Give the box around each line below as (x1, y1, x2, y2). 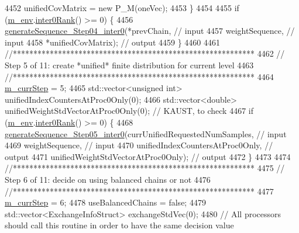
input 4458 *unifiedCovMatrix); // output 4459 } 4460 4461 (5, 36, 220, 48)
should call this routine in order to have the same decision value (5, 219, 234, 231)
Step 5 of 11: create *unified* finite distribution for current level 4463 (5, 58, 254, 71)
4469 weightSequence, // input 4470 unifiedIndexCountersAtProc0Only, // (5, 139, 273, 151)
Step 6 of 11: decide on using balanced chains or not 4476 (5, 173, 211, 185)
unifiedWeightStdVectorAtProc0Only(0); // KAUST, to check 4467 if (5, 105, 254, 117)
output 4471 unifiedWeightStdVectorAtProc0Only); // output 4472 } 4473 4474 (5, 150, 291, 162)
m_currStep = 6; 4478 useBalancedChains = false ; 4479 (5, 196, 206, 208)
